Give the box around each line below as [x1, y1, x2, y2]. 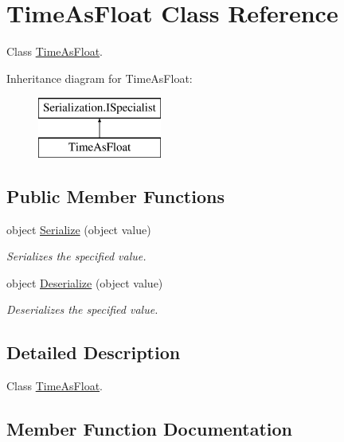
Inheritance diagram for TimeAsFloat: [6, 69, 193, 86]
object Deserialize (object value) [6, 274, 163, 291]
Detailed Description [6, 340, 181, 365]
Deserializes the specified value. [6, 301, 158, 318]
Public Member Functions [6, 183, 225, 208]
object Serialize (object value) [6, 221, 151, 237]
